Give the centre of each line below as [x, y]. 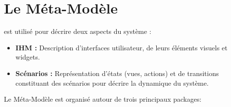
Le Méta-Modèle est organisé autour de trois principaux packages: [103, 99]
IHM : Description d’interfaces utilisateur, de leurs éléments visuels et [121, 47]
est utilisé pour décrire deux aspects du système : [78, 31]
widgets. [28, 57]
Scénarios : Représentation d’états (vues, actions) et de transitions [117, 73]
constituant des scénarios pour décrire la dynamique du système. [112, 83]
